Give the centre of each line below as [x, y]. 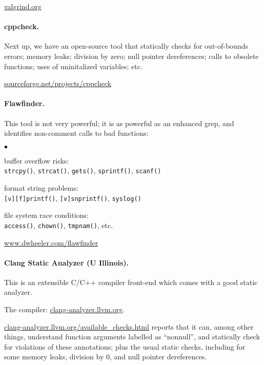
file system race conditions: [46, 215]
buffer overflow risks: [37, 160]
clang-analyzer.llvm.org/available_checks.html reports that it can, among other [129, 326]
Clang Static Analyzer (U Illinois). [67, 262]
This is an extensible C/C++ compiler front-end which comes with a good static [131, 282]
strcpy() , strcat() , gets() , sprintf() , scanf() [83, 170]
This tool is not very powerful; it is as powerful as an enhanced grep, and [119, 123]
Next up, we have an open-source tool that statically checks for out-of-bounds [126, 46]
